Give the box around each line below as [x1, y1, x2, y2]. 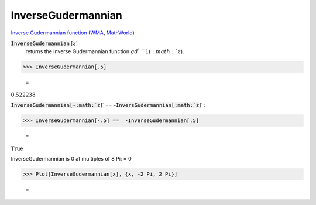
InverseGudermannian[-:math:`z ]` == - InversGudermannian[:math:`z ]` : [11, 102, 206, 109]
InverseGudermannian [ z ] [11, 40, 78, 47]
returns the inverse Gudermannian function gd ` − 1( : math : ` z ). [25, 47, 184, 55]
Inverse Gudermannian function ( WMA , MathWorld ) [11, 29, 135, 36]
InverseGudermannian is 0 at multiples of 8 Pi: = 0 [11, 155, 132, 162]
